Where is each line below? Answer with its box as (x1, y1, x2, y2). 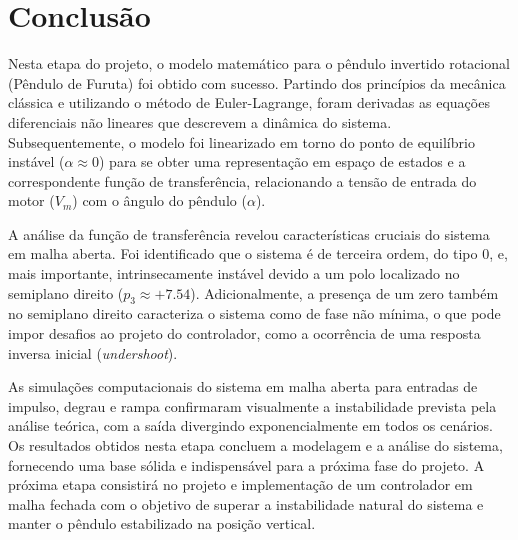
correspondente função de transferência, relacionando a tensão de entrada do (8, 170, 477, 191)
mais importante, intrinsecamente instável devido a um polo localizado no (8, 263, 460, 284)
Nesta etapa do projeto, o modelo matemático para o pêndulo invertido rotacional (8, 53, 510, 74)
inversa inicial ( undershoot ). (8, 342, 178, 363)
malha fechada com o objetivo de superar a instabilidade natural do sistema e (8, 493, 484, 514)
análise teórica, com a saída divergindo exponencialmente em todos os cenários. (8, 415, 494, 436)
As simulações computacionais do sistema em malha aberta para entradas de (8, 376, 478, 397)
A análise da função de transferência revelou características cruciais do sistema (8, 223, 490, 244)
